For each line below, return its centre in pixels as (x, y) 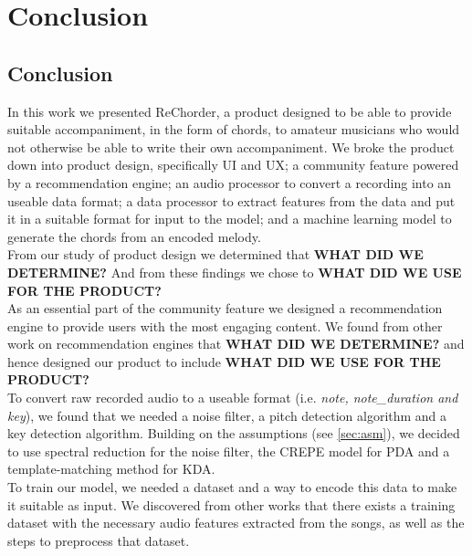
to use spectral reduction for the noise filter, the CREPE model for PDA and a (229, 451)
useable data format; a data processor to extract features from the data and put (231, 200)
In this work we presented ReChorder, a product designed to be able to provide (230, 111)
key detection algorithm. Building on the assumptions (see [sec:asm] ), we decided (234, 433)
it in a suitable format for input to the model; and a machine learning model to (230, 219)
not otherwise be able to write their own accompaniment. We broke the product (231, 147)
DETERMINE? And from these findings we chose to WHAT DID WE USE (235, 272)
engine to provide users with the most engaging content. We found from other (225, 325)
